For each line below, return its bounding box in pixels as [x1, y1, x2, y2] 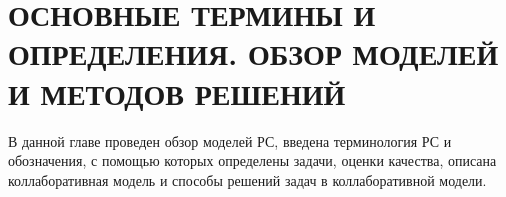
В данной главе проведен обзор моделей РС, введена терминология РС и [8, 130, 452, 151]
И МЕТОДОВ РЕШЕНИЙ [8, 72, 346, 113]
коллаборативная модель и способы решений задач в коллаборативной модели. [8, 169, 487, 190]
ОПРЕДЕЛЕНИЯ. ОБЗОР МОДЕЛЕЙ [8, 33, 499, 74]
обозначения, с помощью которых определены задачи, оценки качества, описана [8, 150, 497, 171]
